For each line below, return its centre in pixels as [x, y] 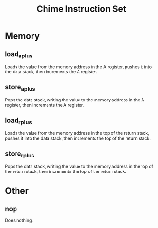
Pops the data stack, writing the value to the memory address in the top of [79, 166]
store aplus [20, 88]
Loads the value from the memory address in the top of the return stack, [77, 133]
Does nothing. [19, 220]
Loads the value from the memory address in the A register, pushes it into [78, 67]
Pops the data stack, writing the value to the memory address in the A [75, 100]
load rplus [18, 121]
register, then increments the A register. [45, 105]
